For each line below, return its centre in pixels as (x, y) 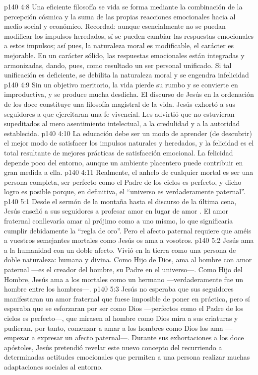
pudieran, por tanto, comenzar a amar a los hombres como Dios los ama (114, 328)
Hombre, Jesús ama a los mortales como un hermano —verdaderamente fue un (124, 279)
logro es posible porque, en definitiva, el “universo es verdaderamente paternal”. (125, 191)
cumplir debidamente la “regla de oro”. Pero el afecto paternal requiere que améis (128, 230)
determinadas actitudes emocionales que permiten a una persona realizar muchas (127, 357)
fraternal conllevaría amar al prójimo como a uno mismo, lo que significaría (119, 221)
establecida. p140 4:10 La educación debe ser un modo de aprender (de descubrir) (128, 133)
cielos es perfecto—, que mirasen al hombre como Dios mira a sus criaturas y (121, 318)
